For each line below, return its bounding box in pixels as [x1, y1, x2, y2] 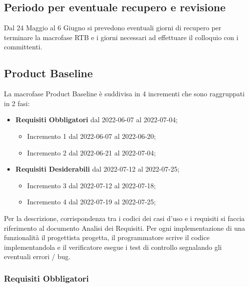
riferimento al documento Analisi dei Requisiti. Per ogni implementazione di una [4, 222, 246, 233]
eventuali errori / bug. [4, 251, 70, 262]
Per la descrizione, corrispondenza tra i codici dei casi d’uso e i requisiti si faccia [4, 213, 245, 223]
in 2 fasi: [4, 98, 30, 108]
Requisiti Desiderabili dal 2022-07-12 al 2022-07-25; [15, 164, 180, 174]
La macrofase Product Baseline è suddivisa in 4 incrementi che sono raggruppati [4, 88, 245, 99]
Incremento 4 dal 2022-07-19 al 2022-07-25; [27, 197, 156, 207]
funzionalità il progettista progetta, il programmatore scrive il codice [4, 232, 210, 243]
